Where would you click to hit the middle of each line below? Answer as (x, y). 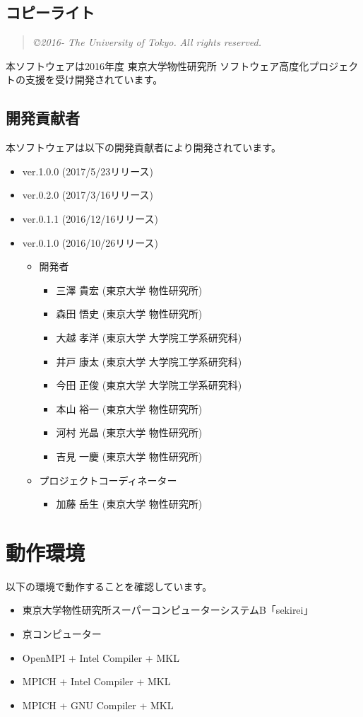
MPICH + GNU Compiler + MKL (98, 705)
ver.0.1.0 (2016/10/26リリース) (90, 242)
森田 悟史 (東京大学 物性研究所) (129, 314)
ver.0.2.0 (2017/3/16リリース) (88, 195)
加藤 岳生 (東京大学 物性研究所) (129, 504)
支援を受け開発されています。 (94, 80)
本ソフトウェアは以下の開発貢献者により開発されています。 (143, 147)
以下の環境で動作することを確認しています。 (109, 586)
